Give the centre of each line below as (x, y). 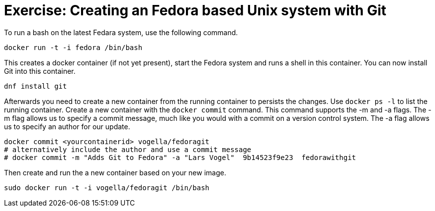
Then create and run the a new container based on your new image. (115, 172)
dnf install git (36, 86)
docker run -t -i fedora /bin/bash (73, 47)
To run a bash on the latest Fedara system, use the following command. (121, 32)
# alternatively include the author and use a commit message (128, 149)
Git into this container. (40, 71)
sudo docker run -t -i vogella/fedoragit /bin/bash (107, 187)
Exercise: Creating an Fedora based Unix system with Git (195, 10)
